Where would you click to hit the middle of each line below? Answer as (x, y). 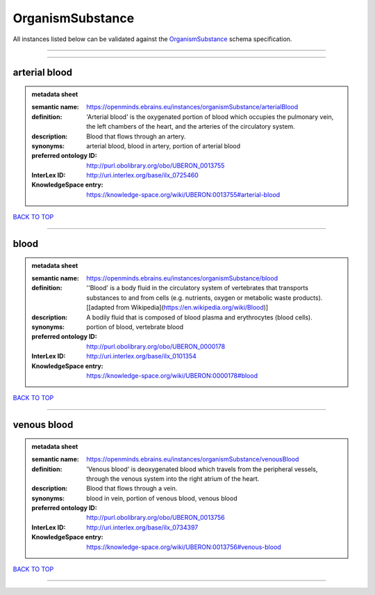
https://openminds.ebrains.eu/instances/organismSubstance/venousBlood (193, 459)
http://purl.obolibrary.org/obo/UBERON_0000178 (156, 346)
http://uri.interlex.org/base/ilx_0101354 (142, 356)
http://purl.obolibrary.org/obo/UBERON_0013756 (156, 518)
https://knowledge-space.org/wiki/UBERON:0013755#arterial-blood (183, 194)
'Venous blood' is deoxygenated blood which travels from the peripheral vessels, (202, 469)
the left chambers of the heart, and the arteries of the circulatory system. (191, 127)
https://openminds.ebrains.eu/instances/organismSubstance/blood (182, 278)
